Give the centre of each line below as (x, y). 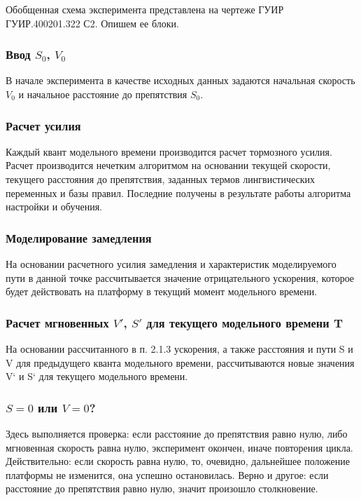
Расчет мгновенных (57, 322)
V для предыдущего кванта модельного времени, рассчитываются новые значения (180, 362)
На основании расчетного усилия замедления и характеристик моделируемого (171, 264)
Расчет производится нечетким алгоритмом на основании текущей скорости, (168, 165)
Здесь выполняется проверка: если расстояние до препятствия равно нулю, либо (177, 433)
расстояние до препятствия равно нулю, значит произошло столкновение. (162, 488)
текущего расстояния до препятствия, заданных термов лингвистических (161, 179)
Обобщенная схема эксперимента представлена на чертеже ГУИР (145, 9)
